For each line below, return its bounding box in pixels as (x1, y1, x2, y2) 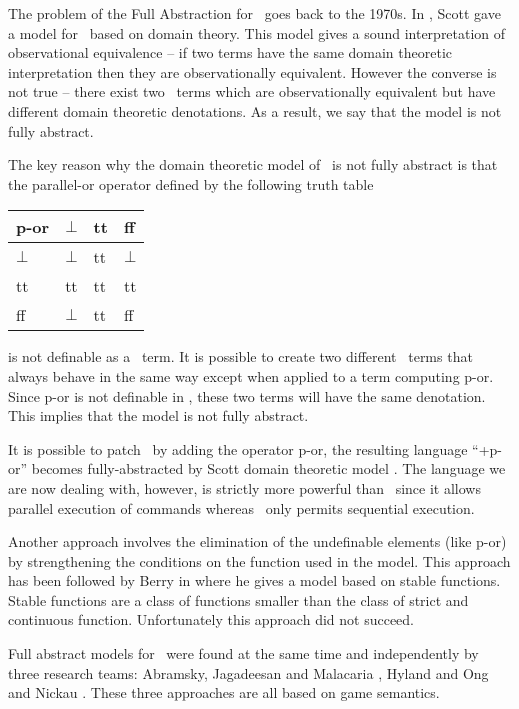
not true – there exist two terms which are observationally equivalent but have (8, 81, 496, 102)
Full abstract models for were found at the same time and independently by (8, 643, 479, 664)
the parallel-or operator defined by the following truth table (8, 173, 374, 194)
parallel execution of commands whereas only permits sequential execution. (8, 497, 475, 518)
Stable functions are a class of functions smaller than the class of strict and (8, 589, 469, 610)
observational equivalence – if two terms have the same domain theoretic (8, 42, 453, 63)
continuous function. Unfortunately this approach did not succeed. (8, 609, 414, 630)
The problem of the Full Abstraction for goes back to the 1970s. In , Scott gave (8, 3, 501, 23)
